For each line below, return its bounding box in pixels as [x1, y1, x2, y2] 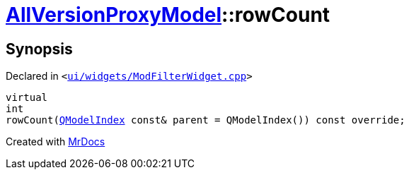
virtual [6, 92, 48, 104]
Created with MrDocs [6, 135, 105, 148]
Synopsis [6, 40, 73, 58]
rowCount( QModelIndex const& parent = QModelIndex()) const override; [6, 114, 405, 126]
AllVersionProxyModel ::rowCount [6, 3, 330, 27]
